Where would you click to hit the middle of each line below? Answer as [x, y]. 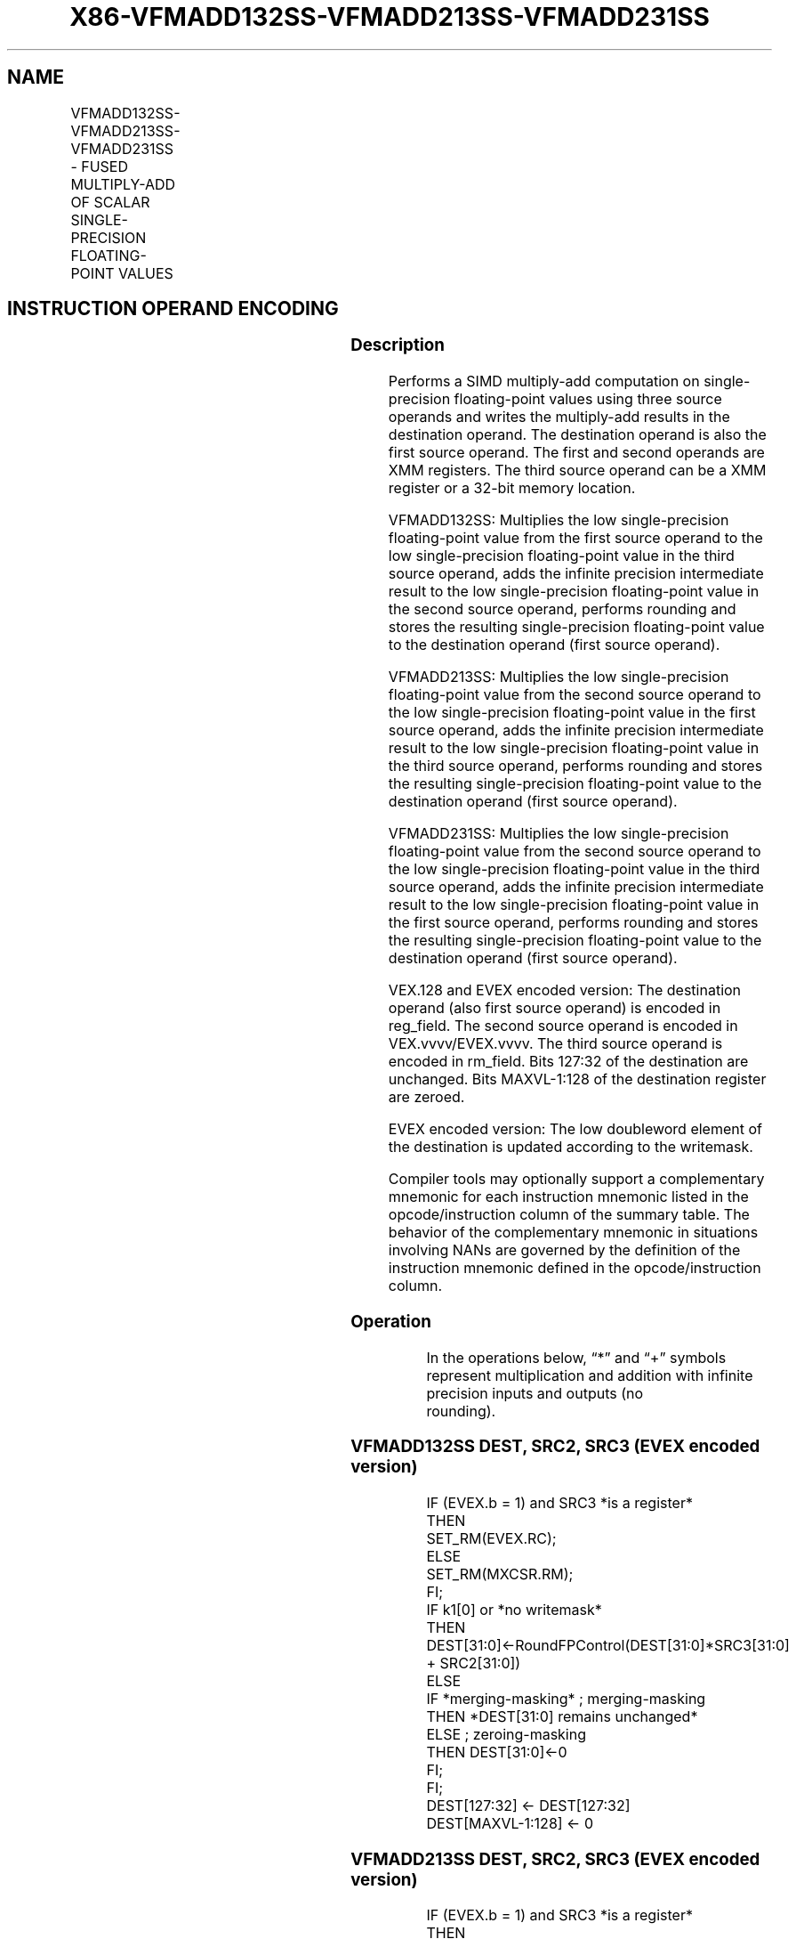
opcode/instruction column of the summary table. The [569, 1215]
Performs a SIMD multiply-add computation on [544, 381]
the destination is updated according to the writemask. [571, 1147]
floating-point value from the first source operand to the [575, 538]
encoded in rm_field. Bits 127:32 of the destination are [568, 1062]
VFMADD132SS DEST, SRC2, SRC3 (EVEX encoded [555, 1447]
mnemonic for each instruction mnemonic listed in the [568, 1197]
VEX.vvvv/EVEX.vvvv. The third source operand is [555, 1044]
